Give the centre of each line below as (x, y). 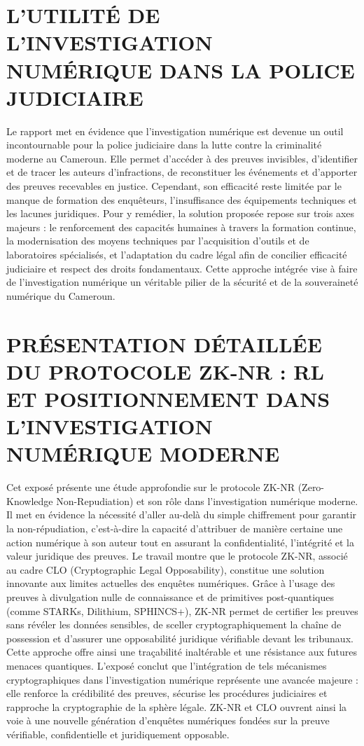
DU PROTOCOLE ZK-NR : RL (165, 371)
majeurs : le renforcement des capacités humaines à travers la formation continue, (181, 227)
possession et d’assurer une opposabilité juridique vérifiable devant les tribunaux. (180, 638)
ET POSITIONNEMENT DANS (168, 398)
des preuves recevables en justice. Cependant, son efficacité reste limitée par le (174, 186)
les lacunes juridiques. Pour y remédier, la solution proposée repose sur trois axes (181, 213)
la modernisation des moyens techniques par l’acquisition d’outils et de (158, 241)
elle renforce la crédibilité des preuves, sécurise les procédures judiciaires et (167, 693)
